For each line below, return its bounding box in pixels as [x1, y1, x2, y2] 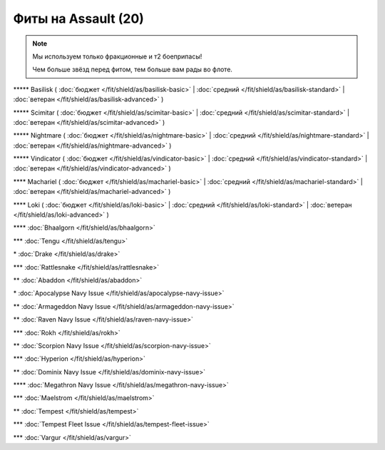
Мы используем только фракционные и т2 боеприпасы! [32, 52, 202, 61]
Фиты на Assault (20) [13, 11, 144, 26]
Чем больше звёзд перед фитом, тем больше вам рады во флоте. [32, 65, 233, 74]
